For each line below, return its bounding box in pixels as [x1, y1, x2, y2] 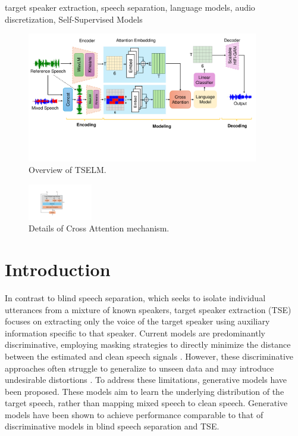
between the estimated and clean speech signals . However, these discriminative [5, 350, 294, 362]
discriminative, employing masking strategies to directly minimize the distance [5, 338, 291, 351]
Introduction [5, 257, 111, 282]
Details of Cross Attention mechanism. [29, 222, 170, 234]
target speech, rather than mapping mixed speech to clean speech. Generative [5, 397, 288, 409]
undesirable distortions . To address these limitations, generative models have [5, 373, 287, 386]
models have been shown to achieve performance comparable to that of [5, 408, 264, 420]
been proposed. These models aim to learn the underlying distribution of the [5, 385, 284, 397]
